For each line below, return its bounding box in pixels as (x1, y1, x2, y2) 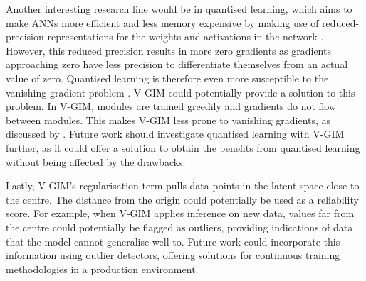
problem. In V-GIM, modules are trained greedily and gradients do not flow (6, 99, 337, 114)
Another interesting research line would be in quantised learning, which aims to (6, 1, 352, 16)
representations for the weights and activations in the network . (47, 29, 324, 44)
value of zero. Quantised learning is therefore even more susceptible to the (6, 70, 329, 85)
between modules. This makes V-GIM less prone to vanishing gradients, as (6, 112, 331, 127)
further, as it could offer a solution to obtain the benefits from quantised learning (6, 140, 360, 155)
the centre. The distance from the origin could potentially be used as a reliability (6, 192, 359, 206)
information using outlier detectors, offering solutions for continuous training (6, 248, 340, 263)
